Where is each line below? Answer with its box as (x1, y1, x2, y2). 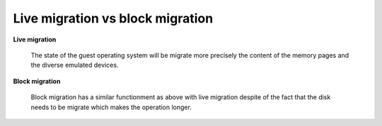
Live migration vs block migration (13, 11, 214, 26)
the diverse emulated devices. (30, 61, 119, 70)
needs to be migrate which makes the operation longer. (30, 103, 192, 111)
